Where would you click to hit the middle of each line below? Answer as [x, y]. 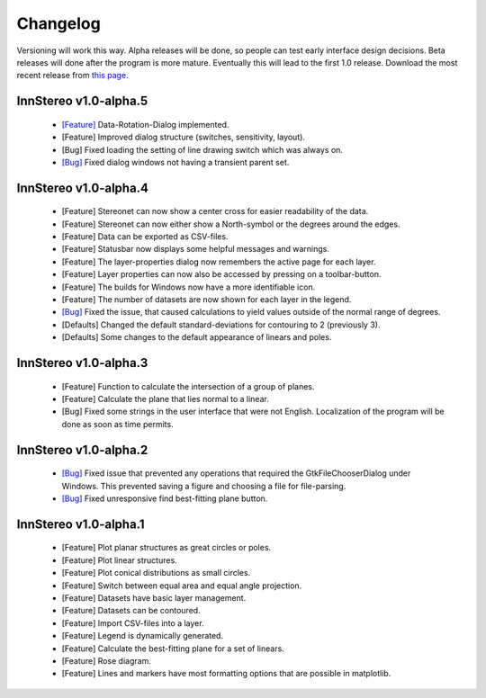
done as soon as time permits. [118, 424]
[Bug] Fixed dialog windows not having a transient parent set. [175, 162]
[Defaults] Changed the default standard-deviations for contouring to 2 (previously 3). [221, 325]
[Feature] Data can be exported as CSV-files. [145, 237]
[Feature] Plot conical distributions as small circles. [156, 573]
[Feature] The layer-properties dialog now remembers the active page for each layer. [219, 262]
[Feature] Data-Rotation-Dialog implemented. [145, 124]
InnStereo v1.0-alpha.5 [82, 101]
